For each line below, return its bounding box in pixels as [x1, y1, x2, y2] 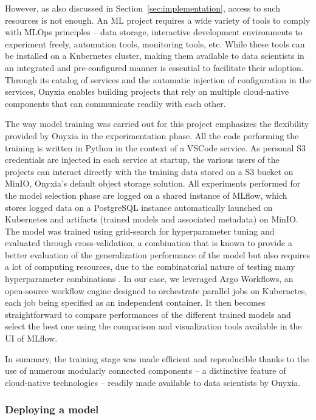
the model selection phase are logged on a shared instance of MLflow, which [5, 188, 287, 201]
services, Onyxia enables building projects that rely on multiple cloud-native [5, 85, 289, 98]
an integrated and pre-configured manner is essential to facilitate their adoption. [5, 61, 304, 74]
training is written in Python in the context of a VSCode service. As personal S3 [5, 141, 306, 154]
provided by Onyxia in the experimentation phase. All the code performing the [5, 129, 299, 142]
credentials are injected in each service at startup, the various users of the [5, 153, 280, 166]
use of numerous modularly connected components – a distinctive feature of [5, 364, 286, 377]
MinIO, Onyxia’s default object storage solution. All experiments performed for [5, 177, 301, 190]
